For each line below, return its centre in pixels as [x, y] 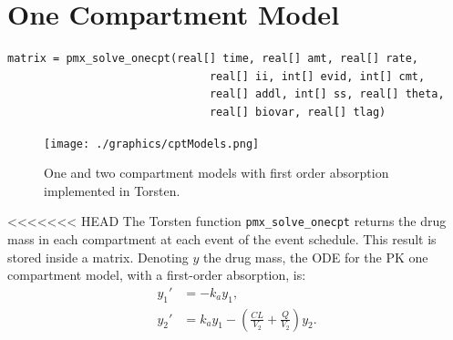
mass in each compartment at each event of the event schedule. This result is [222, 239]
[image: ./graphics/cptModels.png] [152, 144]
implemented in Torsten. [112, 190]
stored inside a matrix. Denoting [98, 257]
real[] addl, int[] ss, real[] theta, [327, 94]
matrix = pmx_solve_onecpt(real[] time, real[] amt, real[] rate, [213, 59]
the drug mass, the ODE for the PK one [315, 257]
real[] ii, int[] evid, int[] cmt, [317, 76]
